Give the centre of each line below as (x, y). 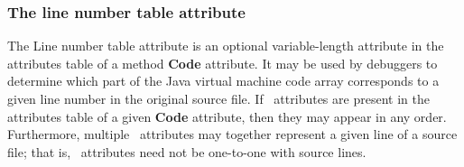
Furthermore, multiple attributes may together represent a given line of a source (232, 134)
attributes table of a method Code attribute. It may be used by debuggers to (223, 63)
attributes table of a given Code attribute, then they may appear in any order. (227, 116)
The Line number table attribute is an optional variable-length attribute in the (226, 46)
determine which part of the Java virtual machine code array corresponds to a (223, 81)
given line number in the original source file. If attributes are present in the (218, 98)
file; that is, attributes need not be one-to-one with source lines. (187, 151)
